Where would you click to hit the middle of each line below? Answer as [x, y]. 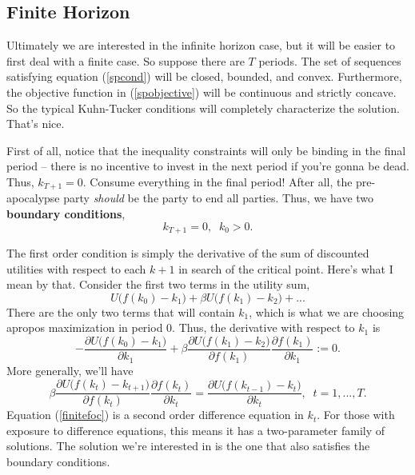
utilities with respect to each [76, 268]
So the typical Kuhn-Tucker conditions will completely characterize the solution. [203, 108]
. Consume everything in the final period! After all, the [217, 181]
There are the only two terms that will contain [121, 311]
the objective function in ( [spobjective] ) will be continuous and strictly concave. [202, 92]
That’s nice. [36, 124]
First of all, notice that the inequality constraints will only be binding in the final [206, 150]
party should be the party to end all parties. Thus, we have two [219, 198]
